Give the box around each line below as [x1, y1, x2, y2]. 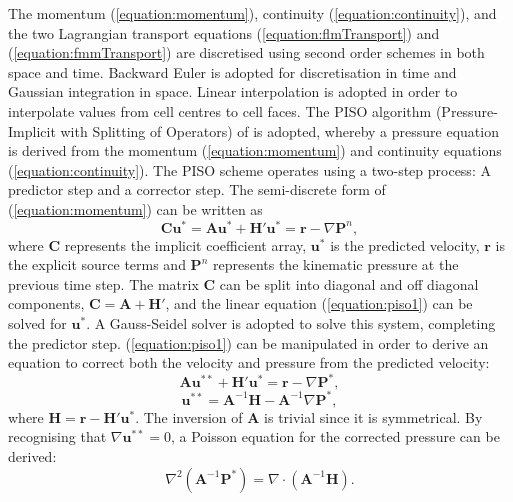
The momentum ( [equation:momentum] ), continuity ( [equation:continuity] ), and [8, 3, 497, 23]
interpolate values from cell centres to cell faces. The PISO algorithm [8, 100, 432, 121]
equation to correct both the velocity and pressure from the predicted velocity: [8, 352, 490, 373]
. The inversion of [135, 406, 243, 427]
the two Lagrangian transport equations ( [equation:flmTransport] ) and [8, 22, 440, 43]
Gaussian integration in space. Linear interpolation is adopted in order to [8, 81, 458, 102]
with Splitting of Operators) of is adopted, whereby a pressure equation [60, 120, 499, 141]
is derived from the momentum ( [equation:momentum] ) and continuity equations [8, 140, 502, 161]
